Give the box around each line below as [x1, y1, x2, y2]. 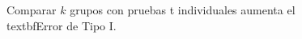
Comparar [6, 2, 57, 18]
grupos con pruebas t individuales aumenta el [70, 2, 296, 18]
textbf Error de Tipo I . [6, 17, 117, 33]
